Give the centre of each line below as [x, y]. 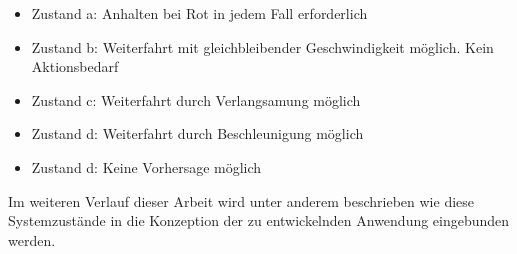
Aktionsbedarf [75, 66]
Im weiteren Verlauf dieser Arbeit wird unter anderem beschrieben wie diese [241, 200]
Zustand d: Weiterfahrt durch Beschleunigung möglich [197, 133]
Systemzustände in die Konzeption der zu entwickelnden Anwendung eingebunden [259, 220]
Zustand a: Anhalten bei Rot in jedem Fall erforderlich [199, 13]
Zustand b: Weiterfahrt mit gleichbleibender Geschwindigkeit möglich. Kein [262, 46]
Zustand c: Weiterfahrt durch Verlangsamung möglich [196, 99]
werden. [32, 239]
